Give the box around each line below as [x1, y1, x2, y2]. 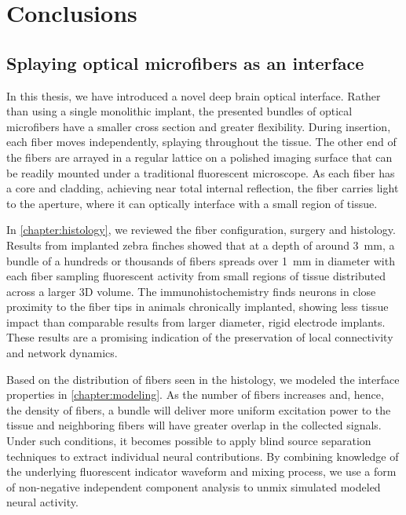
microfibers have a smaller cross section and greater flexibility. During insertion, [6, 118, 391, 134]
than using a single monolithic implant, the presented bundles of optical [6, 103, 353, 119]
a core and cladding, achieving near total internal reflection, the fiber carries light [6, 180, 399, 196]
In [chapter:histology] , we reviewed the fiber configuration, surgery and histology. [6, 221, 396, 238]
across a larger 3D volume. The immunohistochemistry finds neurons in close [6, 283, 376, 299]
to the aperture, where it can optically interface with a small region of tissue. [6, 195, 378, 211]
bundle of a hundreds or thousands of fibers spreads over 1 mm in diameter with [6, 252, 395, 268]
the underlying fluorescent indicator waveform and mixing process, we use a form [6, 463, 397, 480]
